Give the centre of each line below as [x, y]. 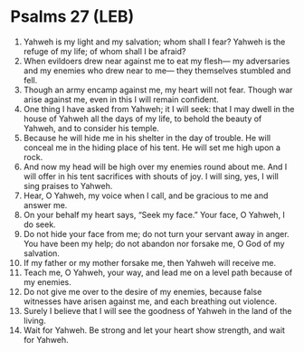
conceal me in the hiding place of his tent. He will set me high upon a [152, 147]
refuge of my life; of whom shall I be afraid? [104, 51]
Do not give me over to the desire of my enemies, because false [142, 291]
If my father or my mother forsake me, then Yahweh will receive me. [150, 262]
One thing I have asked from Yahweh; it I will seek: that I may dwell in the [159, 109]
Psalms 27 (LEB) [72, 17]
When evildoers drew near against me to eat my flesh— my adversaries [157, 61]
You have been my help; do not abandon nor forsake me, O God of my [154, 243]
